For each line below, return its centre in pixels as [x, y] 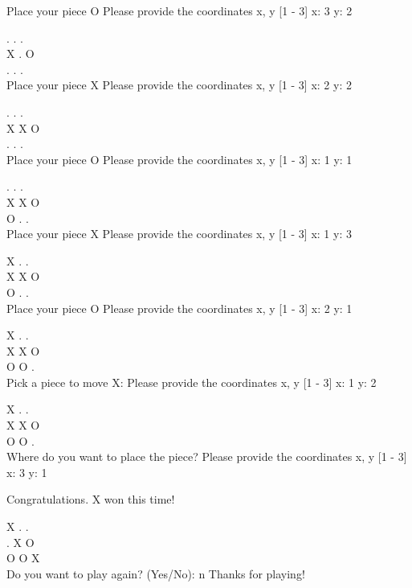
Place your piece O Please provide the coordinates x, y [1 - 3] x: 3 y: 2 [179, 10]
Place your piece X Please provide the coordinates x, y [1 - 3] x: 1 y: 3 [179, 234]
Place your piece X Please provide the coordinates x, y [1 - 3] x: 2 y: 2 [179, 85]
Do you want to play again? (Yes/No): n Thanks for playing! [156, 573]
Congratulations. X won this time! [91, 499]
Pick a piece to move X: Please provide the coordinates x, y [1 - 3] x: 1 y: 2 [192, 382]
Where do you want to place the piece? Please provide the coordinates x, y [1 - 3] [207, 456]
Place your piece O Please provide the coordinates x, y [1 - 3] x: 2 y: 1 [179, 308]
